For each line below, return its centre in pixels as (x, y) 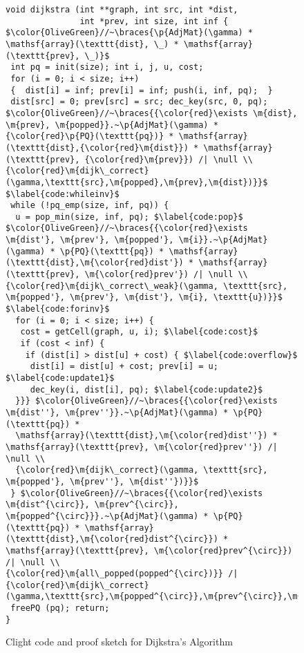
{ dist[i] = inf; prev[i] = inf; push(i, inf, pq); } (142, 90)
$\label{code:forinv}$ (58, 309)
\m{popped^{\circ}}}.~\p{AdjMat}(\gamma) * (107, 516)
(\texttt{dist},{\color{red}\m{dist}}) (97, 148)
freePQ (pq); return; (60, 608)
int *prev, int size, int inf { (154, 21)
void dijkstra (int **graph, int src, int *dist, (122, 10)
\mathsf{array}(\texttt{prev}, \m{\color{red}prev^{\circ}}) (149, 550)
